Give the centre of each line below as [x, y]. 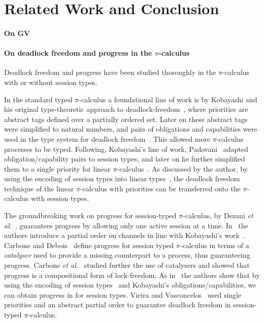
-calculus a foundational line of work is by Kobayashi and [168, 99]
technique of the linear [39, 188]
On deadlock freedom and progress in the [78, 53]
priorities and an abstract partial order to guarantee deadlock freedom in [118, 305]
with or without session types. [51, 82]
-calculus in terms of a [214, 245]
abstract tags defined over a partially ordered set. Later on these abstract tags [126, 119]
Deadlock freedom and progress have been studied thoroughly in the [110, 72]
